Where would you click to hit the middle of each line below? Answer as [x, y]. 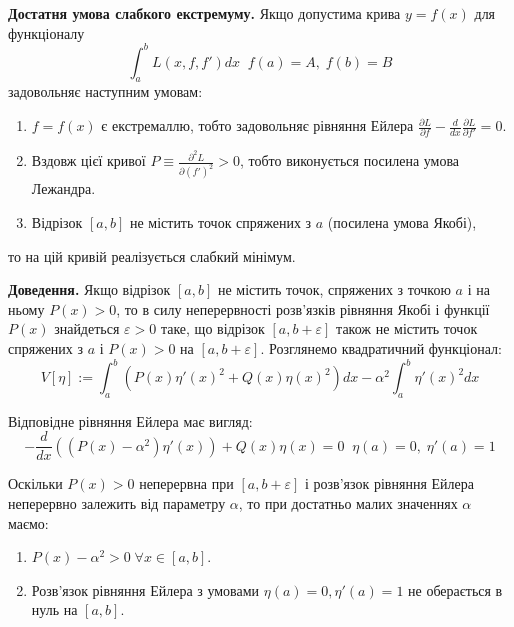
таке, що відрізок [212, 328]
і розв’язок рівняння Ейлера [389, 483]
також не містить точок [407, 328]
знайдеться [87, 328]
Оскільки [35, 483]
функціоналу [46, 32]
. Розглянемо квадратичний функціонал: [381, 347]
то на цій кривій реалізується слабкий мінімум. [152, 255]
